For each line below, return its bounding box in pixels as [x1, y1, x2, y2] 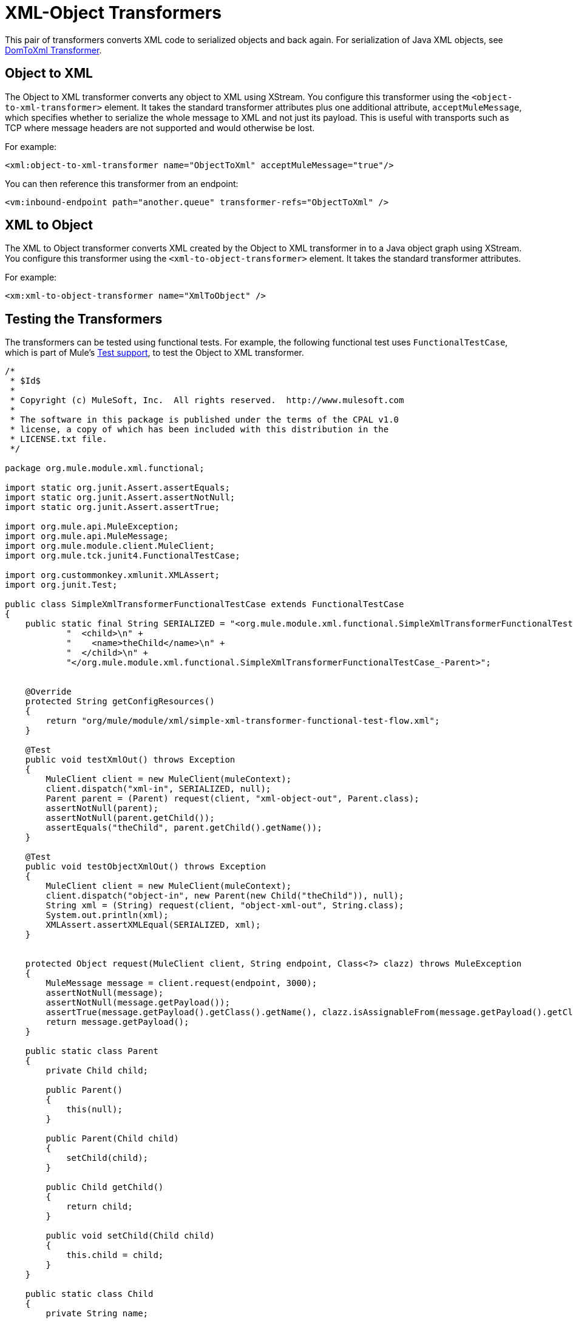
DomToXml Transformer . [5, 44, 102, 55]
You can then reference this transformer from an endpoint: [5, 178, 239, 189]
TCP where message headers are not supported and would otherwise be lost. [5, 122, 315, 133]
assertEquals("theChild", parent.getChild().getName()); [46, 823, 322, 833]
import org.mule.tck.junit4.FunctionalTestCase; [5, 551, 240, 561]
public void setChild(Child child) [46, 1231, 215, 1241]
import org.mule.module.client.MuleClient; [5, 541, 215, 551]
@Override [25, 687, 72, 697]
